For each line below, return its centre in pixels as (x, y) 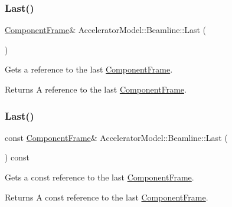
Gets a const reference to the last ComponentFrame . (99, 177)
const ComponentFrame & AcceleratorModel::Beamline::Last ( (116, 137)
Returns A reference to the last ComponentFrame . (96, 89)
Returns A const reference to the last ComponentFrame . (107, 197)
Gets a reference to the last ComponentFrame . (89, 69)
